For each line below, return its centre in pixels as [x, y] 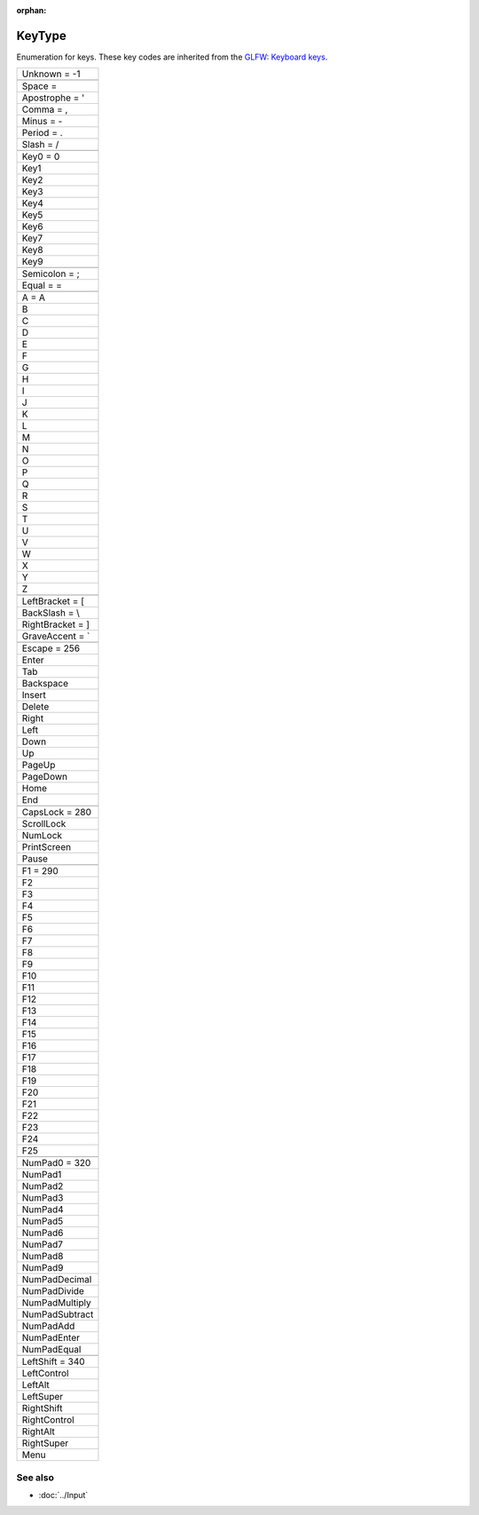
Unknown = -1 [51, 74]
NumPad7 [43, 1245]
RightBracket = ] [56, 624]
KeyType [41, 36]
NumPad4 [43, 1210]
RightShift [42, 1408]
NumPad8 [43, 1257]
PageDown [45, 777]
